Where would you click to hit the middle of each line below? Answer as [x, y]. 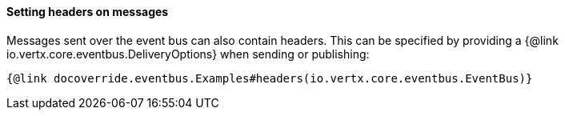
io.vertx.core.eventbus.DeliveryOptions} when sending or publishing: [188, 54]
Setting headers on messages [88, 12]
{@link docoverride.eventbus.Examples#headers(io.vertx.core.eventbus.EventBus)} [270, 78]
